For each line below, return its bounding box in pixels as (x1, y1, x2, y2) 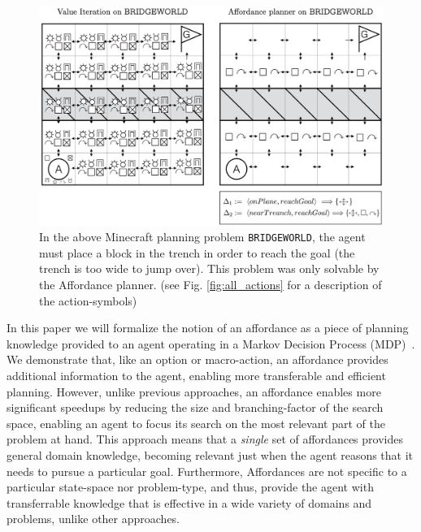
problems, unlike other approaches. (7, 510, 180, 527)
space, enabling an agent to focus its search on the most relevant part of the (7, 414, 385, 431)
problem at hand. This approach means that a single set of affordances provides (7, 430, 403, 448)
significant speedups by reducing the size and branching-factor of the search (7, 399, 384, 416)
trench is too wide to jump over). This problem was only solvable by (39, 260, 380, 277)
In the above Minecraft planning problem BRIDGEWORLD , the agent (39, 228, 366, 245)
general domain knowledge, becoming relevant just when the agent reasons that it (7, 446, 414, 463)
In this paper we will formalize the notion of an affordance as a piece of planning (7, 319, 409, 336)
